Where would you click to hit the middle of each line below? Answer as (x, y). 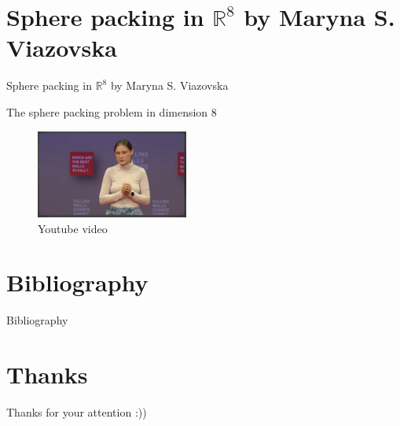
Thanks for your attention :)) (77, 411)
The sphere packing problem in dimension (107, 111)
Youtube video (73, 228)
